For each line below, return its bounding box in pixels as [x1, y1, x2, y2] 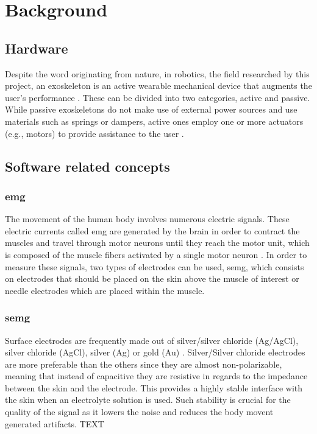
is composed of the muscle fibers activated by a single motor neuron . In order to [5, 248, 307, 261]
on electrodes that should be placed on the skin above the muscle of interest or [5, 272, 299, 285]
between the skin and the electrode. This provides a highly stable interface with [5, 381, 303, 394]
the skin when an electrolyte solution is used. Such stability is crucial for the [5, 393, 291, 406]
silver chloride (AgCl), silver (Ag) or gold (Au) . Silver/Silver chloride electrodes [5, 346, 305, 359]
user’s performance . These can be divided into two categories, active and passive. [5, 91, 310, 103]
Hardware [5, 38, 68, 57]
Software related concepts [5, 156, 170, 175]
